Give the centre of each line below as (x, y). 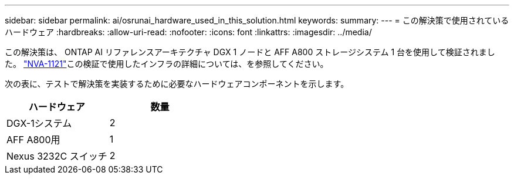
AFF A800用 (33, 140)
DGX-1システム (39, 123)
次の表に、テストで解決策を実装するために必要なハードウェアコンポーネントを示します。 (177, 84)
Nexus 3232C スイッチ (57, 156)
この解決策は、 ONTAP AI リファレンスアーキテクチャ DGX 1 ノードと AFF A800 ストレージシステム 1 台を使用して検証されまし (250, 52)
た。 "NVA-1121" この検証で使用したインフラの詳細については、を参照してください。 (167, 64)
